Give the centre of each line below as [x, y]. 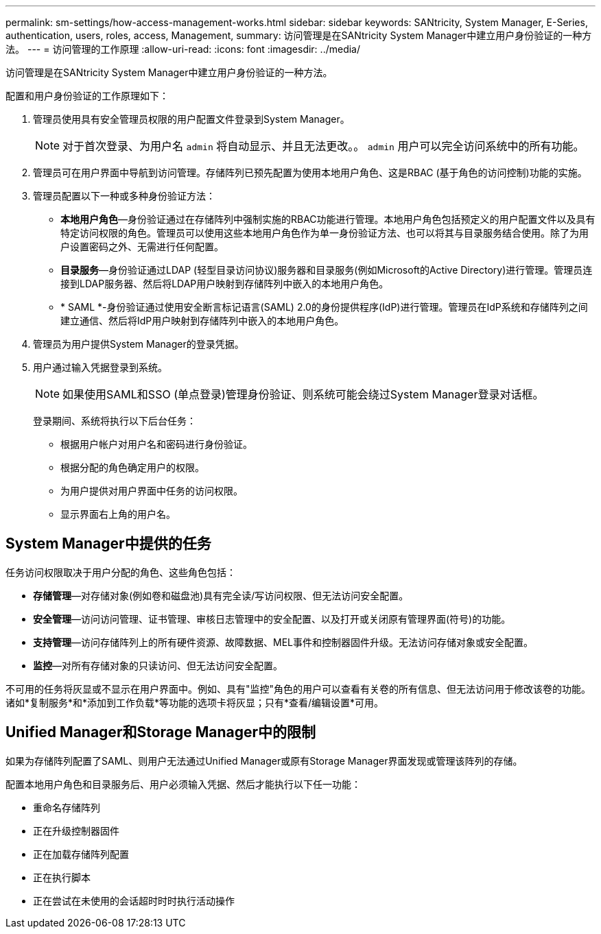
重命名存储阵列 [67, 807]
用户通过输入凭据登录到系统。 [100, 367]
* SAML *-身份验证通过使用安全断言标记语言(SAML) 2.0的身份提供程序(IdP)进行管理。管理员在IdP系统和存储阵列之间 [324, 307]
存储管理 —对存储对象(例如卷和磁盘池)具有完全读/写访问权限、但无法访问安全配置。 [221, 595]
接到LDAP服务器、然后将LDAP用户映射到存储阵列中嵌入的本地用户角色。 [225, 284]
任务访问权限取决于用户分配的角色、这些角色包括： [121, 572]
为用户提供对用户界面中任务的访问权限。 [152, 491]
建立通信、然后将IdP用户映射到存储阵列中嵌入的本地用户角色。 [202, 321]
